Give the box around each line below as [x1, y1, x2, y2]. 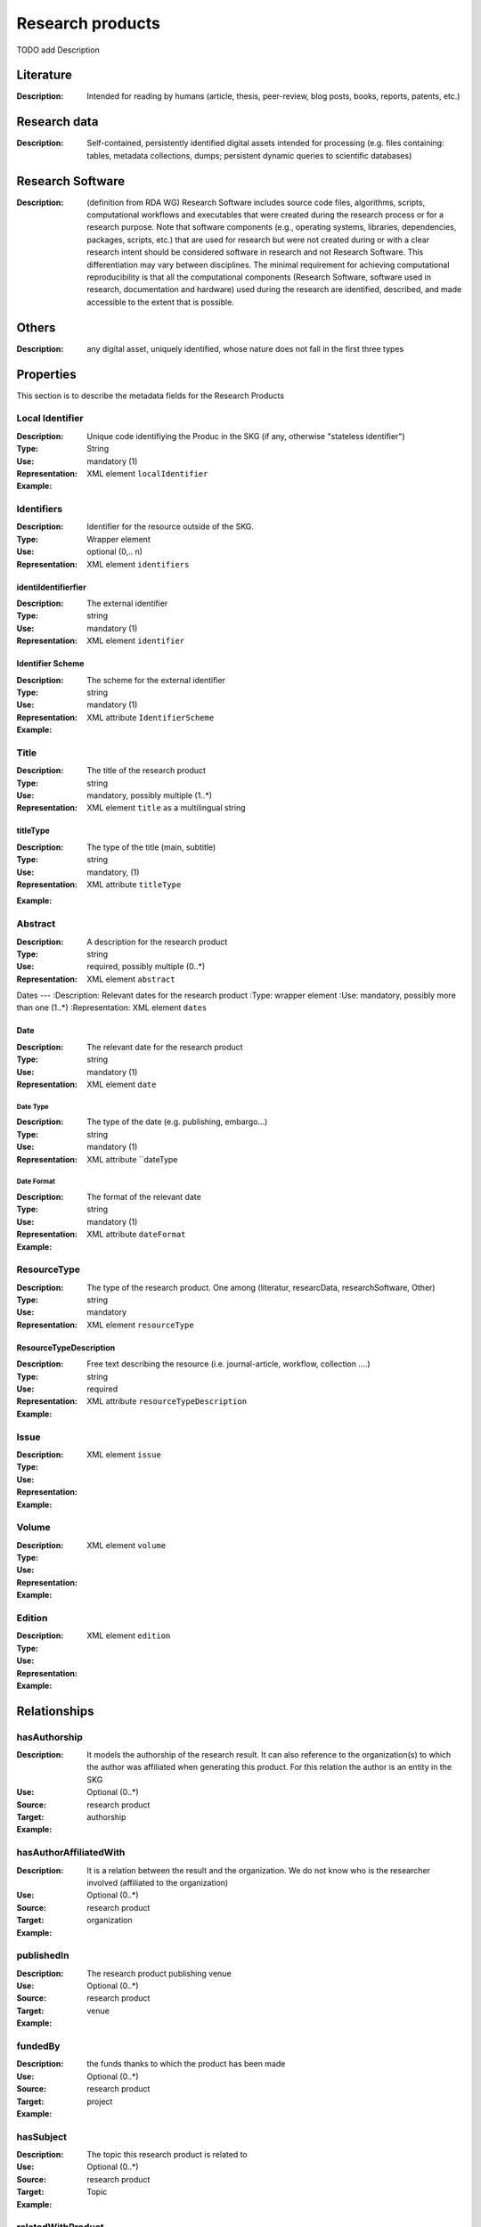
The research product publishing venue [86, 1968, 232, 1978]
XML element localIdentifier [86, 468, 208, 478]
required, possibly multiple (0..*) [86, 961, 206, 972]
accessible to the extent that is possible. [86, 297, 235, 307]
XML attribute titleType [86, 879, 182, 890]
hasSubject [16, 2130, 67, 2142]
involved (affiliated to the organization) [86, 1877, 229, 1888]
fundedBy [16, 2040, 61, 2052]
